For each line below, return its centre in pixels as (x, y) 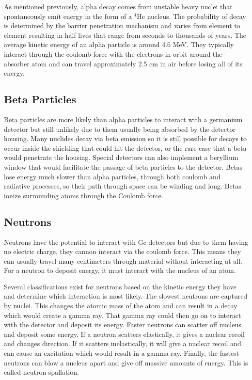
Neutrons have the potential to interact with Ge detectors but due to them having (126, 242)
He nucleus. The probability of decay (191, 16)
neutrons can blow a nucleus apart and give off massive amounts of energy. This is (126, 362)
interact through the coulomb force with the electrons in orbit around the (113, 54)
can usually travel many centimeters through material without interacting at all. (123, 261)
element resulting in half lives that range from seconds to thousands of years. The (125, 35)
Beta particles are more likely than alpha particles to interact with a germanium (123, 119)
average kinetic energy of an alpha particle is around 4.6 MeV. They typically (119, 44)
